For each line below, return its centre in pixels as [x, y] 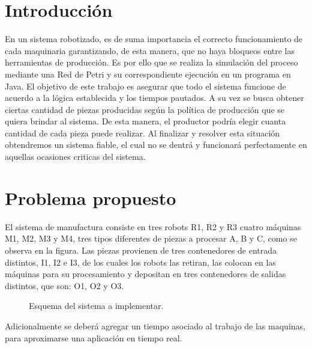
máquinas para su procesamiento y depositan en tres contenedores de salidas [145, 274]
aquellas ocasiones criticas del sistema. [75, 157]
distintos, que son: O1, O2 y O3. [64, 285]
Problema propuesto [91, 197]
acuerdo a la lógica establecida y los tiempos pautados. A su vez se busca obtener [154, 98]
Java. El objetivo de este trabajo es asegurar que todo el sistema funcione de [145, 86]
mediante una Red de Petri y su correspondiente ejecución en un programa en [148, 74]
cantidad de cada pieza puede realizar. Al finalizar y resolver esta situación [142, 133]
